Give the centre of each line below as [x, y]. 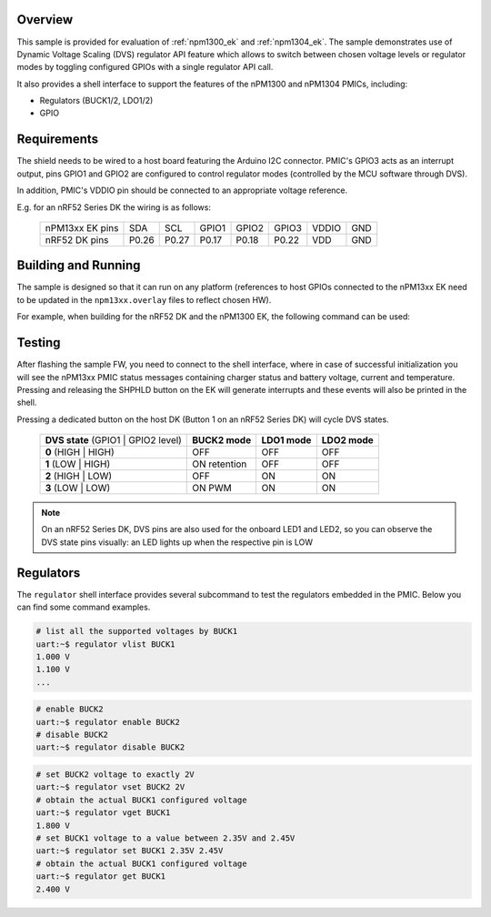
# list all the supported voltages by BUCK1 [137, 631]
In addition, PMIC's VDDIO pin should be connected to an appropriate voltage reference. [182, 190]
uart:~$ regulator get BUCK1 [101, 877]
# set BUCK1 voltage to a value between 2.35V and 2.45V [165, 838]
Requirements [58, 140]
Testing [39, 343]
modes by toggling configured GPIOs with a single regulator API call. [145, 67]
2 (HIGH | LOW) [79, 476]
